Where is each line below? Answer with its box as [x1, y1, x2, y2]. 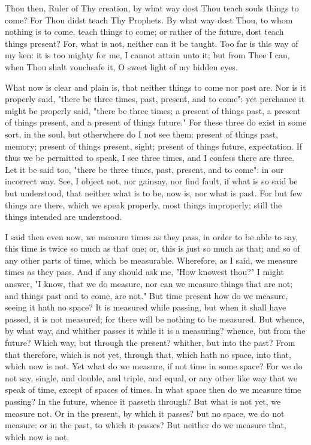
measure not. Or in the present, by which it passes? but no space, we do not [5, 407, 285, 419]
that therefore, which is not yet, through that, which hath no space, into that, [5, 348, 291, 360]
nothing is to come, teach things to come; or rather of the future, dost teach [5, 25, 284, 38]
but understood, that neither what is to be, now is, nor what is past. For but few [5, 186, 303, 199]
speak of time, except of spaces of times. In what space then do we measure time [5, 383, 301, 396]
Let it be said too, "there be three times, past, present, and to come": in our [5, 163, 284, 175]
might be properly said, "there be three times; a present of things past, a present [5, 104, 301, 117]
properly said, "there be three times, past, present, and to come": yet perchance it [5, 92, 305, 105]
